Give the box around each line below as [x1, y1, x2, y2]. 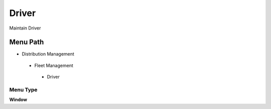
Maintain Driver [9, 25, 41, 31]
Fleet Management [34, 62, 74, 68]
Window [9, 96, 28, 102]
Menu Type [9, 86, 38, 93]
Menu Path [9, 38, 44, 46]
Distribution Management [22, 51, 75, 57]
